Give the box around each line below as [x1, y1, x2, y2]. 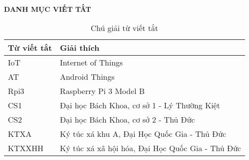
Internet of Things [60, 56, 123, 68]
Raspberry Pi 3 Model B [60, 85, 145, 96]
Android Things [60, 70, 115, 82]
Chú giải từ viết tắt [90, 22, 158, 33]
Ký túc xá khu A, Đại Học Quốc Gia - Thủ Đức [60, 128, 226, 139]
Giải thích [60, 41, 100, 53]
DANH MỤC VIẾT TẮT [4, 4, 91, 14]
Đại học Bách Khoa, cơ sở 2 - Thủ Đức [60, 113, 195, 125]
